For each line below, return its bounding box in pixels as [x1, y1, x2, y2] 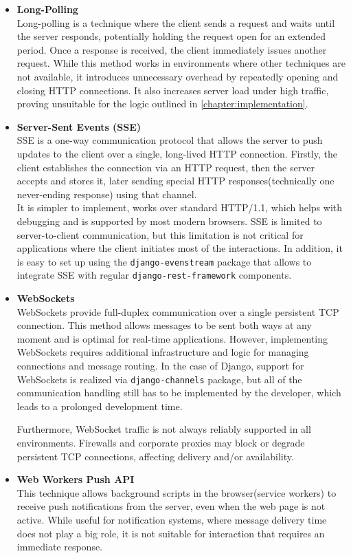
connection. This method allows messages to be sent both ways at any [16, 318, 312, 332]
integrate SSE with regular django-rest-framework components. [16, 268, 292, 282]
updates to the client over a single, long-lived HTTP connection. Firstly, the [16, 146, 337, 160]
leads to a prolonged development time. [16, 398, 183, 413]
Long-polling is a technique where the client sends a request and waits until [16, 15, 335, 30]
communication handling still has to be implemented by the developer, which [16, 385, 341, 400]
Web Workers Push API [16, 472, 135, 486]
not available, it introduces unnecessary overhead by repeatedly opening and [16, 69, 339, 83]
